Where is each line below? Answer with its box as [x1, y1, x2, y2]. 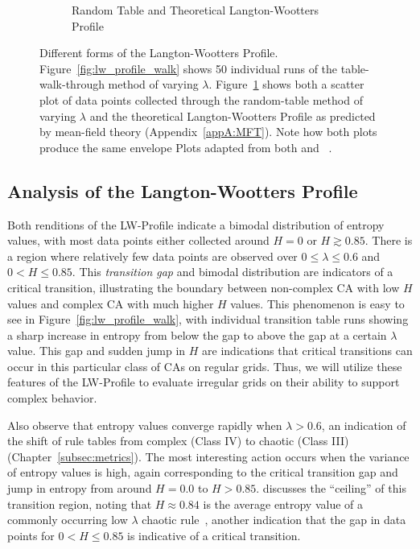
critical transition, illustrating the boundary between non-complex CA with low [7, 279, 400, 295]
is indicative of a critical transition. [127, 526, 301, 543]
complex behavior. [7, 390, 97, 407]
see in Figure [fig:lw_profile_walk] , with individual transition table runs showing [7, 311, 409, 328]
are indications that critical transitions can [202, 342, 413, 359]
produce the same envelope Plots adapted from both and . [39, 138, 332, 155]
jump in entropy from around [7, 480, 152, 497]
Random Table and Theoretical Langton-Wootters [72, 2, 319, 18]
